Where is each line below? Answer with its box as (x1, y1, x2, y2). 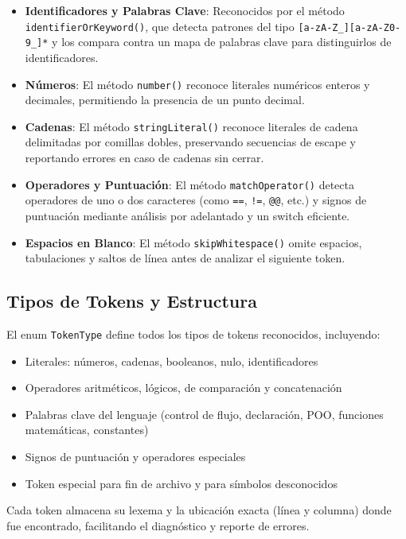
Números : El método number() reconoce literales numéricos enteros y (25, 76, 370, 92)
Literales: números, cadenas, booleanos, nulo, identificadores (25, 352, 318, 369)
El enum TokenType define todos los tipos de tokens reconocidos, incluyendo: (6, 325, 381, 342)
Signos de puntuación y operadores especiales (25, 448, 246, 464)
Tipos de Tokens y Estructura (6, 289, 257, 313)
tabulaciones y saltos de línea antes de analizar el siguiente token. (25, 250, 345, 266)
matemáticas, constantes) (25, 421, 149, 438)
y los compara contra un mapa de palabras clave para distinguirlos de (52, 33, 392, 50)
